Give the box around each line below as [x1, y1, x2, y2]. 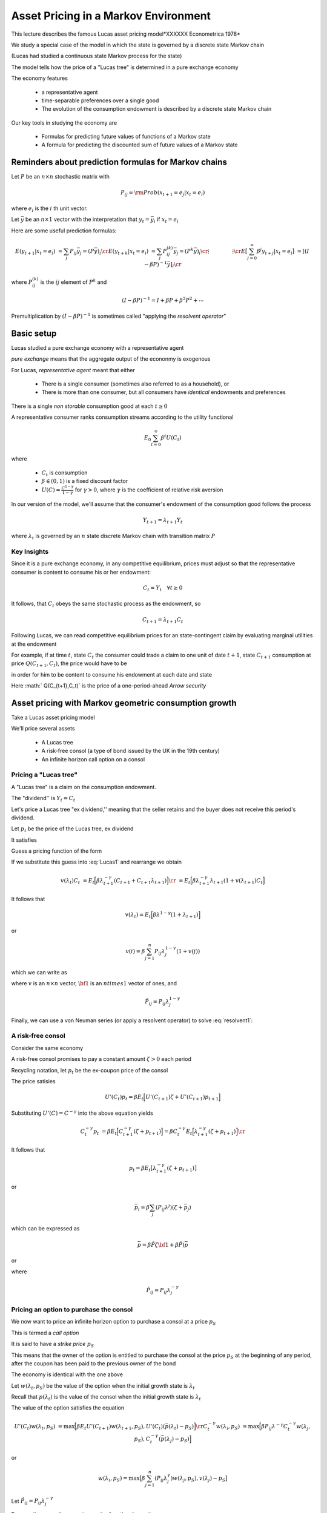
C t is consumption [41, 469, 88, 478]
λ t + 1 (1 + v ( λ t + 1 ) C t [210, 877, 263, 885]
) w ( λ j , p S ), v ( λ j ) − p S [170, 1474, 226, 1483]
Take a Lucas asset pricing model [11, 714, 95, 721]
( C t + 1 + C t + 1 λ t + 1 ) [114, 877, 167, 885]
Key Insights [11, 547, 49, 556]
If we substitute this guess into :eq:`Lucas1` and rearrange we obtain [11, 858, 182, 865]
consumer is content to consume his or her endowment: [11, 568, 151, 576]
